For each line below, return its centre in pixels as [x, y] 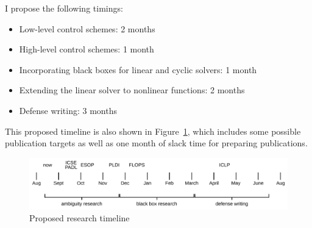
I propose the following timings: [64, 8]
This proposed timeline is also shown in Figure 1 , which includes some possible [153, 131]
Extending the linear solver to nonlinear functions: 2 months [132, 90]
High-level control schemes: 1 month [87, 49]
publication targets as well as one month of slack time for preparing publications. [156, 143]
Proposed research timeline [80, 218]
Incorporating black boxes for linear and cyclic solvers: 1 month [138, 69]
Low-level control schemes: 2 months [87, 28]
